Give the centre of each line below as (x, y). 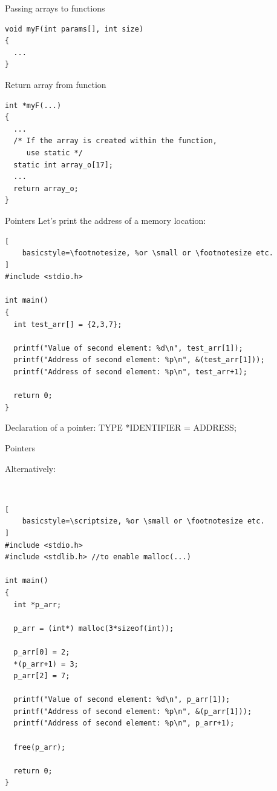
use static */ (54, 153)
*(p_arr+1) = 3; (46, 664)
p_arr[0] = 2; (42, 652)
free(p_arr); (40, 747)
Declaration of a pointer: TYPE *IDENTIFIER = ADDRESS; (121, 427)
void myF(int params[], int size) (74, 29)
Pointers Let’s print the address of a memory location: (106, 220)
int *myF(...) (33, 105)
